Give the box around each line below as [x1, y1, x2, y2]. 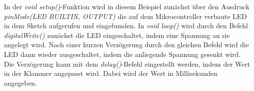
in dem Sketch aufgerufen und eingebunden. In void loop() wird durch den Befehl [4, 20, 248, 31]
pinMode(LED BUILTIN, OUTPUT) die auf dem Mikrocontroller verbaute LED [4, 11, 247, 21]
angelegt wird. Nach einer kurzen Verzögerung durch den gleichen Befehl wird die [4, 39, 249, 50]
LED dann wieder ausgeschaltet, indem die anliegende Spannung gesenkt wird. [4, 49, 241, 59]
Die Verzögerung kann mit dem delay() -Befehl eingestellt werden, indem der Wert [4, 58, 250, 69]
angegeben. [4, 77, 37, 88]
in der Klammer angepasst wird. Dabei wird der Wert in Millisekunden [4, 68, 218, 78]
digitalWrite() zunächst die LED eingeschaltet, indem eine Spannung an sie [4, 30, 230, 40]
